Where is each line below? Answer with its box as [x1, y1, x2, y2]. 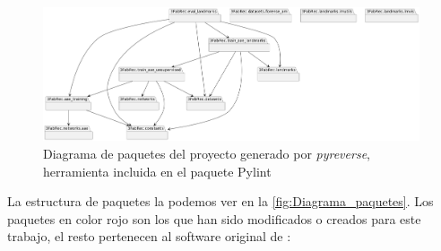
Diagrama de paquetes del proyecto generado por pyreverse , [43, 143, 370, 162]
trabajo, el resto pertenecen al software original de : [7, 227, 291, 246]
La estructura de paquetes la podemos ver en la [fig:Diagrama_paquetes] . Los [7, 192, 434, 211]
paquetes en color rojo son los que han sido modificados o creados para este [7, 209, 421, 228]
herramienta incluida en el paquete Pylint [43, 161, 272, 180]
